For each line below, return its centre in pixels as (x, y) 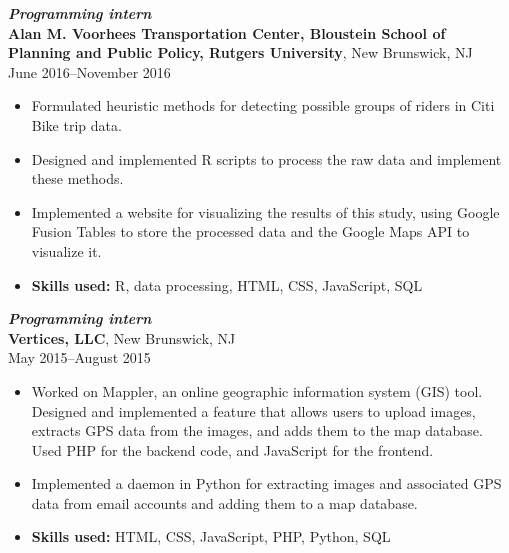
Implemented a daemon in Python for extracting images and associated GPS (266, 483)
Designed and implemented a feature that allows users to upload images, (253, 410)
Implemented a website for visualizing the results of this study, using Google (265, 211)
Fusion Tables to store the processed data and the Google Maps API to (250, 231)
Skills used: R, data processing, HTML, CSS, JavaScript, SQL (227, 284)
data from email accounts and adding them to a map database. (224, 502)
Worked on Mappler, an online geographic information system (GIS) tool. (257, 390)
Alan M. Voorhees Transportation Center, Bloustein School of (227, 32)
